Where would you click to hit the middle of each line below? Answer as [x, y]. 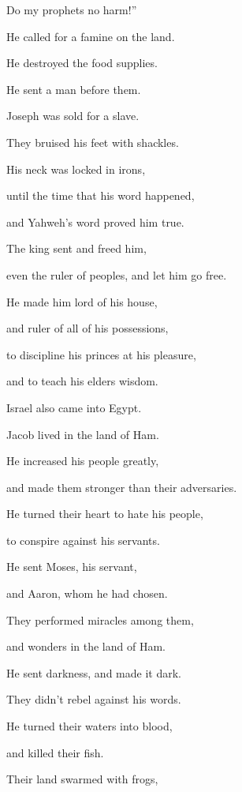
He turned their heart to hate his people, [105, 514]
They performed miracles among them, [100, 619]
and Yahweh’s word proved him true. [95, 221]
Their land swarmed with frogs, [82, 779]
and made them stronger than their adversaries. [122, 487]
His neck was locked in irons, [76, 169]
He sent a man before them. [74, 89]
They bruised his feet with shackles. [93, 142]
